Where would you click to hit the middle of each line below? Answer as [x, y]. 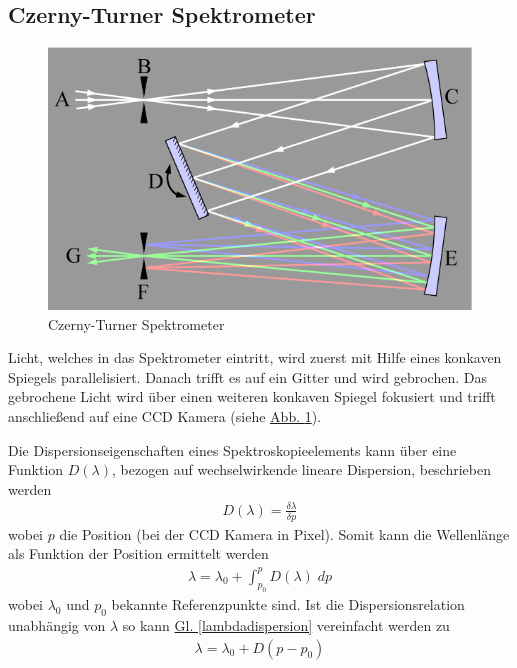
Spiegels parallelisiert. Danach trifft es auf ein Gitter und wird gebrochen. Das [247, 376]
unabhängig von [57, 625]
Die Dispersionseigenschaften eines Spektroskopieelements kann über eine [232, 449]
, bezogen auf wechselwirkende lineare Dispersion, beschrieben [301, 469]
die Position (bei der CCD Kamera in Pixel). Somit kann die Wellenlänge [284, 533]
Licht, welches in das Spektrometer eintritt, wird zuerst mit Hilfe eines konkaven [255, 357]
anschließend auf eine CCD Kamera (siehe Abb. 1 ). [165, 416]
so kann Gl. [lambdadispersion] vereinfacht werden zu [286, 625]
